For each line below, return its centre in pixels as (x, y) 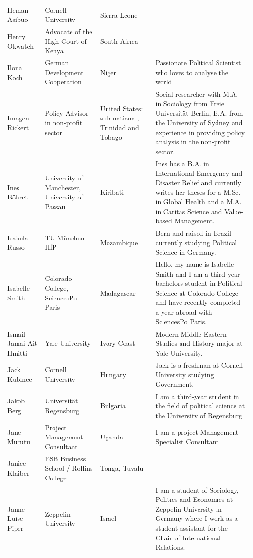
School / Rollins (69, 468)
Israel (108, 518)
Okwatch (21, 46)
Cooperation (63, 82)
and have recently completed (198, 302)
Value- (234, 211)
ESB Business (65, 458)
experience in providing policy (200, 132)
